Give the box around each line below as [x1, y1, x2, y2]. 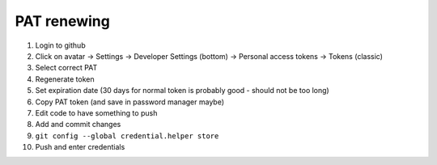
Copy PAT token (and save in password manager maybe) [35, 97, 224, 107]
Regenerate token [35, 74, 95, 84]
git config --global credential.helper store [35, 131, 219, 141]
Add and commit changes [35, 120, 121, 129]
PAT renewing [15, 12, 111, 30]
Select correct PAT [35, 63, 98, 73]
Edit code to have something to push [35, 108, 158, 117]
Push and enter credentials [35, 142, 125, 152]
